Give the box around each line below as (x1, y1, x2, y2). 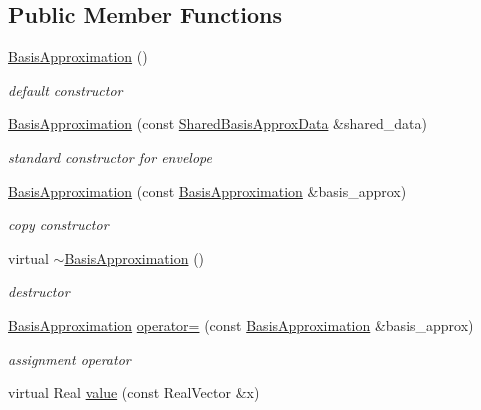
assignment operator (8, 348, 131, 369)
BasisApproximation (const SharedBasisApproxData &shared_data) (8, 113, 427, 134)
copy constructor (8, 214, 109, 235)
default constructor (8, 79, 123, 100)
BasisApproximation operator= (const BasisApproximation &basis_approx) (8, 314, 474, 335)
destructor (8, 281, 70, 302)
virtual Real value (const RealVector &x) (8, 382, 260, 403)
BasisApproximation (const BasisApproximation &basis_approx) (8, 180, 407, 201)
